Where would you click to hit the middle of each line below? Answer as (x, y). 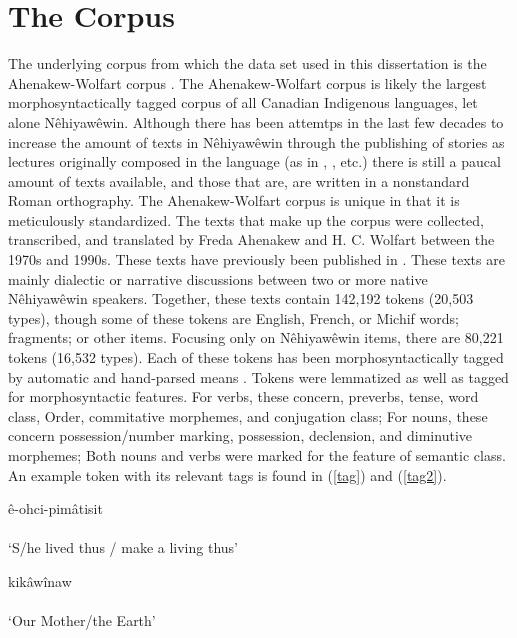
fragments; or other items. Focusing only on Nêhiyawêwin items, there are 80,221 (256, 337)
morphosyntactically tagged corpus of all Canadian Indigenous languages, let (243, 102)
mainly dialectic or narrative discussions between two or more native (218, 278)
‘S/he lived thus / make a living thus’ (123, 547)
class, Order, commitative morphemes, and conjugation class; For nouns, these (248, 415)
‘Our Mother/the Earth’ (82, 620)
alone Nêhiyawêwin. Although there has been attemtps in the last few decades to (256, 121)
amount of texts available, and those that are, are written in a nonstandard (239, 180)
